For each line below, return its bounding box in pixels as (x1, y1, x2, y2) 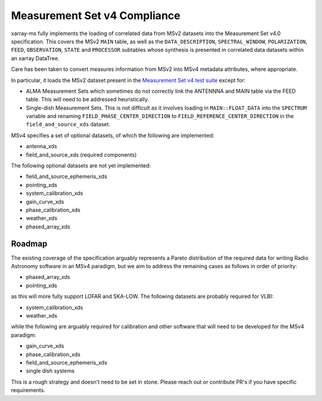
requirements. (11, 387, 46, 394)
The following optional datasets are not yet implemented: (11, 162, 151, 169)
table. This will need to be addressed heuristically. (26, 96, 149, 103)
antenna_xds (26, 143, 57, 150)
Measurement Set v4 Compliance (11, 9, 181, 22)
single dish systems (26, 367, 75, 375)
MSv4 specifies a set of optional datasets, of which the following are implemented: (11, 132, 215, 139)
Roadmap (11, 238, 48, 248)
